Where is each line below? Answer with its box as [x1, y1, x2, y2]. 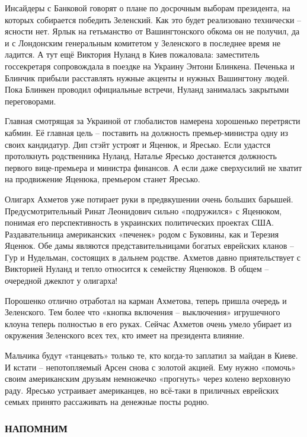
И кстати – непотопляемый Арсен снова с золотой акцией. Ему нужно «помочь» [5, 360, 296, 373]
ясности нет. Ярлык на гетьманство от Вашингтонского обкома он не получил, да [5, 25, 300, 37]
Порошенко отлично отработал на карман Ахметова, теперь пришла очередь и [5, 294, 287, 306]
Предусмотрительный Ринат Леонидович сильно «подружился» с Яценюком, [5, 204, 282, 217]
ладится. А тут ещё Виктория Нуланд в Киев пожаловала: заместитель [5, 48, 260, 61]
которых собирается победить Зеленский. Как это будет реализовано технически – [5, 13, 302, 26]
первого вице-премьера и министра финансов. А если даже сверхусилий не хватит [5, 161, 302, 173]
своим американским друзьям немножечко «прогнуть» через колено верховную [5, 372, 290, 385]
